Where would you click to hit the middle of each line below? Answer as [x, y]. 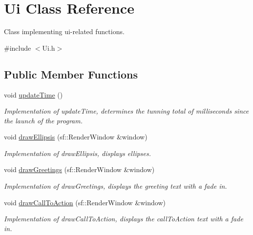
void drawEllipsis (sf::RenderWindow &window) [76, 137]
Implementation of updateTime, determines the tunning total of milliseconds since [126, 111]
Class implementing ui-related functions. [64, 31]
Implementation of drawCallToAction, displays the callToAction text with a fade [124, 219]
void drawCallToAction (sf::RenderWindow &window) [85, 202]
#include [18, 48]
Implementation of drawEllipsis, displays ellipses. [78, 153]
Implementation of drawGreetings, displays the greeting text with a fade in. [116, 186]
